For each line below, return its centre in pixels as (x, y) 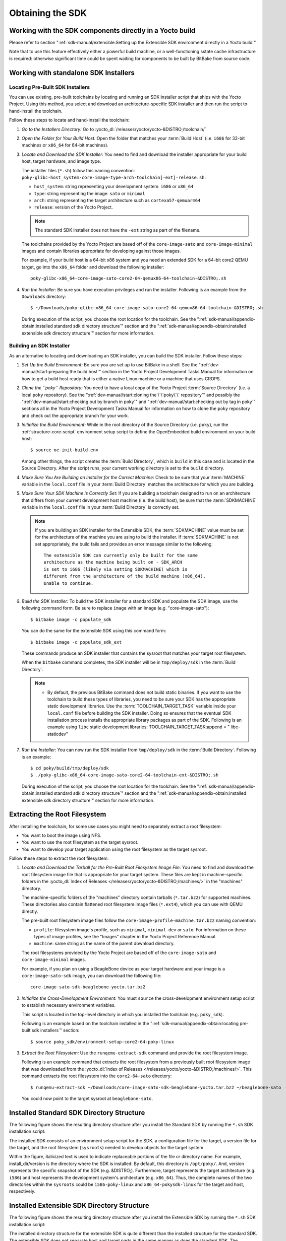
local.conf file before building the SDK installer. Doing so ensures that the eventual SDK (139, 713)
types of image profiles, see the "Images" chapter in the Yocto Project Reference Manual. (125, 936)
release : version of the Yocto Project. (74, 207)
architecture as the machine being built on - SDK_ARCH (113, 562)
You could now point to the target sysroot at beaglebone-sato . (87, 1099)
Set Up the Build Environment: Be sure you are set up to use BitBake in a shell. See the (110, 365)
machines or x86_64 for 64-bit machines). (65, 145)
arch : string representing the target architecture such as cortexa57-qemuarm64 (117, 201)
